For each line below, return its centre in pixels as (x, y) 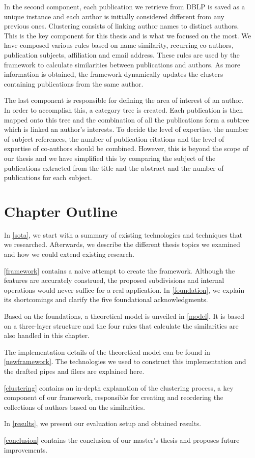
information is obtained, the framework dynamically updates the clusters (113, 74)
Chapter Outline (61, 211)
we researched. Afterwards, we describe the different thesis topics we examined (122, 244)
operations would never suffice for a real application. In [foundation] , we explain (124, 290)
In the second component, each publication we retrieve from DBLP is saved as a (125, 6)
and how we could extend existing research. (69, 254)
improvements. (26, 449)
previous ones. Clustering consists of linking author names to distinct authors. (122, 26)
